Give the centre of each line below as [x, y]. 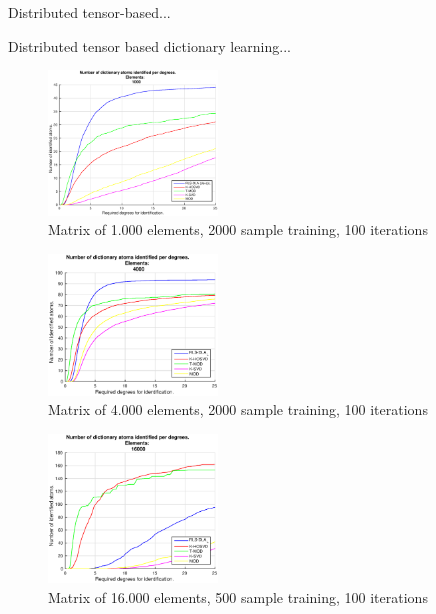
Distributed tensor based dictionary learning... [149, 45]
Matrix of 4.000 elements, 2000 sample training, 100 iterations [238, 409]
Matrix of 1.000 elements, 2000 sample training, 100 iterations [238, 229]
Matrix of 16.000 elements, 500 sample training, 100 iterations [238, 596]
